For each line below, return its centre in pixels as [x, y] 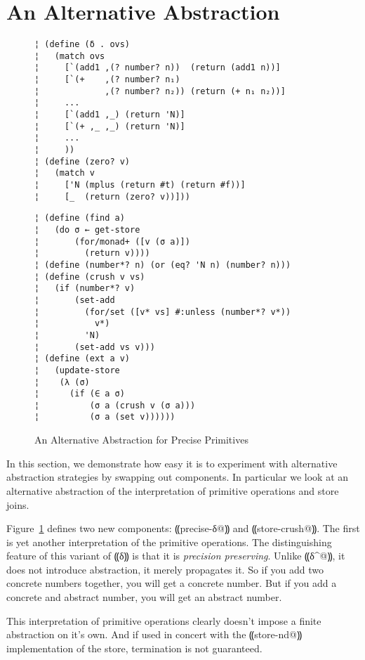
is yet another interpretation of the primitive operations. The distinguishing [169, 542]
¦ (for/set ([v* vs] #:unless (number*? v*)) [163, 312]
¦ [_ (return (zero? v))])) [112, 196]
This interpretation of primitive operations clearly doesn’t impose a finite [164, 620]
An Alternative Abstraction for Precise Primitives [141, 440]
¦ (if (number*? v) [85, 289]
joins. [18, 504]
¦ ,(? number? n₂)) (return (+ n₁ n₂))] [160, 91]
